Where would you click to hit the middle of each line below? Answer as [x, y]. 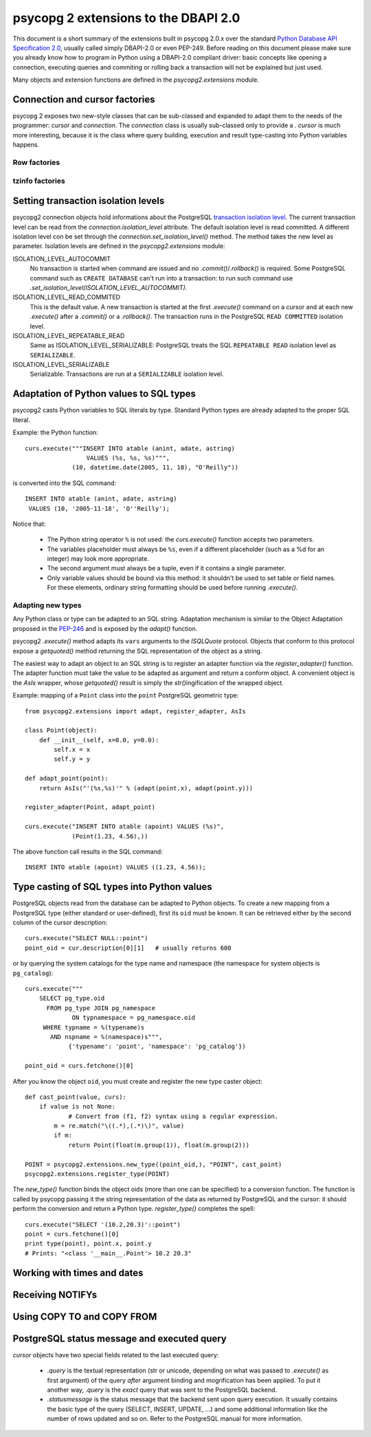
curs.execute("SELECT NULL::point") [87, 938]
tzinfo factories [39, 181]
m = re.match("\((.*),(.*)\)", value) [119, 1126]
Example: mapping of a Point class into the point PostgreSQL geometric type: [126, 695]
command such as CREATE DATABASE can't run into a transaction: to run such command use [161, 278]
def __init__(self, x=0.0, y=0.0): [99, 740]
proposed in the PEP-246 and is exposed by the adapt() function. [105, 628]
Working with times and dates [78, 1272]
